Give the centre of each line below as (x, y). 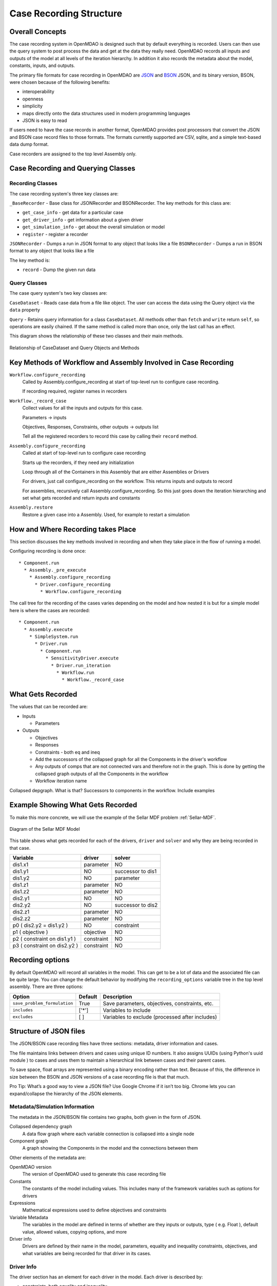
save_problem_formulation (43, 1003)
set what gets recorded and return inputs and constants (81, 498)
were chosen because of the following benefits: (60, 82)
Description (117, 996)
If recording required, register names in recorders (75, 391)
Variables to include (127, 1010)
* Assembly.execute (48, 629)
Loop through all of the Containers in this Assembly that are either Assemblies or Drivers (116, 472)
